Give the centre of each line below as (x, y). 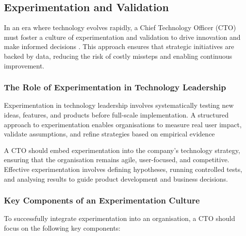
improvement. (24, 65)
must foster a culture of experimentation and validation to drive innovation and (122, 37)
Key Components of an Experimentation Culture (102, 200)
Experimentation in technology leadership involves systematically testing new (119, 105)
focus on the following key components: (62, 228)
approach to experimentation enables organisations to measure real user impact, (123, 124)
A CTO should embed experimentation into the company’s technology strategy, (122, 150)
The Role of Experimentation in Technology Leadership (115, 87)
